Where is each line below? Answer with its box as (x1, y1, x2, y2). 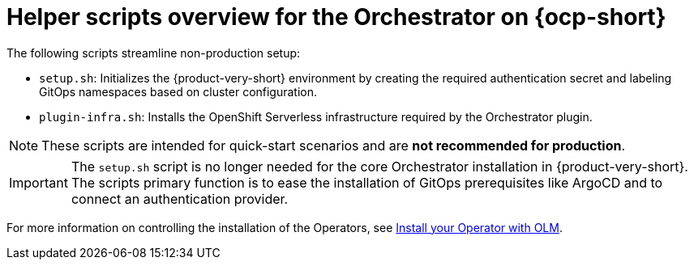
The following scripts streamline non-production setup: (6, 45, 301, 60)
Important (9, 174, 68, 191)
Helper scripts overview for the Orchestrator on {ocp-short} (6, 3, 666, 31)
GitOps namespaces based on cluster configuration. (39, 84, 318, 99)
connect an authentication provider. (71, 190, 289, 207)
